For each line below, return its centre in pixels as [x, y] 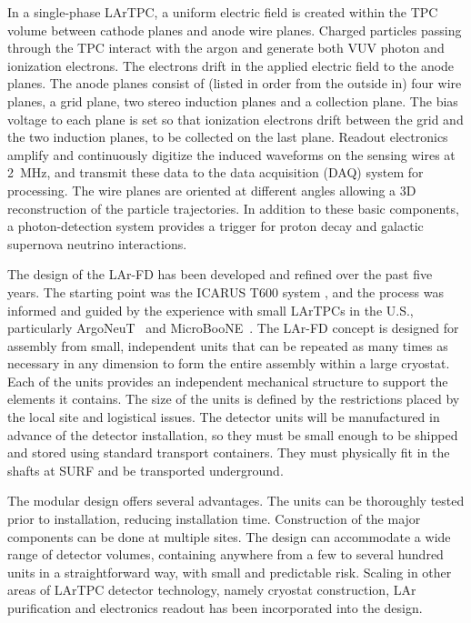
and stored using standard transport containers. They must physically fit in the [229, 452]
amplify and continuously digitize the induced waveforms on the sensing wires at [231, 154]
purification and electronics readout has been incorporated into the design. [215, 608]
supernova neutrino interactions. [97, 243]
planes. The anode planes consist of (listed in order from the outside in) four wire [235, 83]
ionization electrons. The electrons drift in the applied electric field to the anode [231, 65]
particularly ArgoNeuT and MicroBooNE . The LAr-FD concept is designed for [233, 328]
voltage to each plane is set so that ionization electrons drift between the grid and [235, 119]
